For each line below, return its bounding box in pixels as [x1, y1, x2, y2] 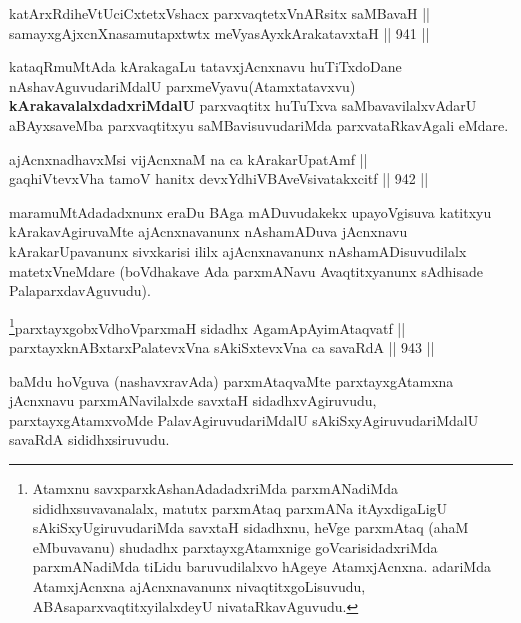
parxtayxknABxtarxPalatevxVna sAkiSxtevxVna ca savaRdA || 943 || [9, 336, 435, 357]
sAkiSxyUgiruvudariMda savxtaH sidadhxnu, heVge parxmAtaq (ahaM [32, 517, 469, 538]
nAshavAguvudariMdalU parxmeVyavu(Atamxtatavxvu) [9, 75, 356, 96]
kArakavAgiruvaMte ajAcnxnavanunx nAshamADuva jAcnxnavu [9, 221, 408, 242]
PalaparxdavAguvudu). [9, 280, 151, 301]
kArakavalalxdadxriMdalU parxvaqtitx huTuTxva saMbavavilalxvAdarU [9, 95, 477, 116]
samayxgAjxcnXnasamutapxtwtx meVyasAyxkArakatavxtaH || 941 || [9, 22, 430, 43]
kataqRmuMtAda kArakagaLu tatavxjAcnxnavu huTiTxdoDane [9, 56, 402, 77]
